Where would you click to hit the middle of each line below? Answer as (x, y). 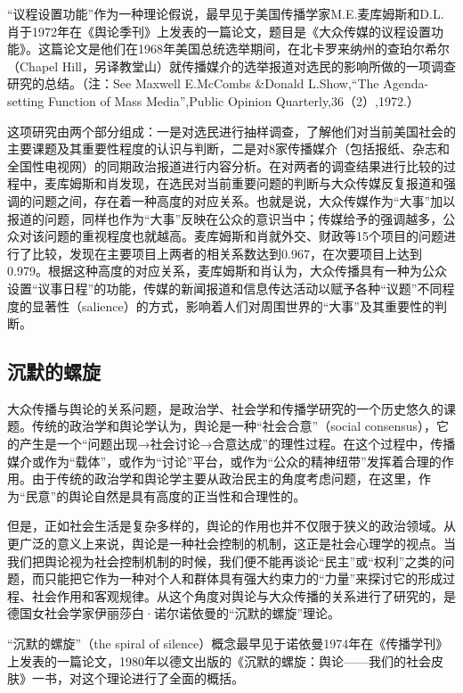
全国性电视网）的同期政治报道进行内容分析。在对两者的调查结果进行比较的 (225, 165)
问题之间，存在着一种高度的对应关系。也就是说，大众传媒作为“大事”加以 (244, 200)
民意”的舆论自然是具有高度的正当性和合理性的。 (166, 495)
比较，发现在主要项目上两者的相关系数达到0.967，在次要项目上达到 (227, 253)
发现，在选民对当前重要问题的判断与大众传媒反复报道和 (281, 183)
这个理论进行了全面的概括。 (162, 678)
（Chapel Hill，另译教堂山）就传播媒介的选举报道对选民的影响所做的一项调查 (232, 66)
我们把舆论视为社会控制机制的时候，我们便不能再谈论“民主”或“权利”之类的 (225, 561)
